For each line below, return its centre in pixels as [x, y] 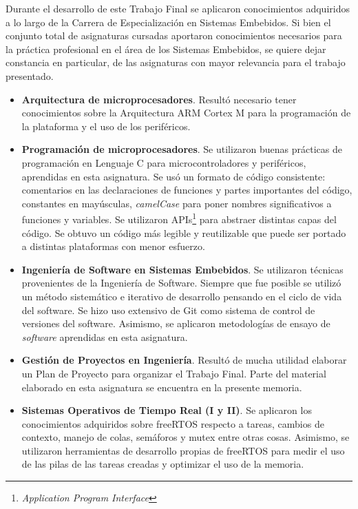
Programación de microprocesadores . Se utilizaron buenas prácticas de [182, 149]
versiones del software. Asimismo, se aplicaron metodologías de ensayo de [176, 323]
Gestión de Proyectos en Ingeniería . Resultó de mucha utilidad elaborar [184, 360]
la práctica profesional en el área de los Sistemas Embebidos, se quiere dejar [166, 49]
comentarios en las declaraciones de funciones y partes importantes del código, [187, 190]
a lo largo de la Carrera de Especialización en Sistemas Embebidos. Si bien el [168, 22]
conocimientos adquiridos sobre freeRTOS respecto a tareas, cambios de [173, 423]
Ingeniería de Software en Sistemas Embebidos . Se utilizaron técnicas [182, 269]
